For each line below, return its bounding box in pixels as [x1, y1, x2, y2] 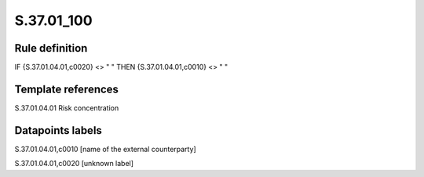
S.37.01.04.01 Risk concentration [14, 103, 119, 113]
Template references [14, 82, 119, 96]
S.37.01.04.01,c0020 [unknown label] [14, 159, 133, 168]
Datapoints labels [14, 124, 102, 137]
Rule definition [14, 42, 88, 55]
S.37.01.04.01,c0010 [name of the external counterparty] [14, 144, 196, 154]
